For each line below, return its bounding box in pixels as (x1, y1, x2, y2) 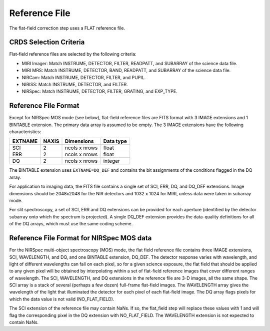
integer (103, 158, 120, 165)
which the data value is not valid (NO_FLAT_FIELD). (9, 296, 114, 302)
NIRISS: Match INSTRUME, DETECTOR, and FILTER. (21, 82, 128, 88)
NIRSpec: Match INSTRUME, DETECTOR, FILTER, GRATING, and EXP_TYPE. (21, 88, 177, 95)
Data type (103, 138, 127, 145)
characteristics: (9, 129, 41, 135)
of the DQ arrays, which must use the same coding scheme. (9, 221, 133, 227)
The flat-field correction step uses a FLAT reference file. (9, 25, 125, 31)
